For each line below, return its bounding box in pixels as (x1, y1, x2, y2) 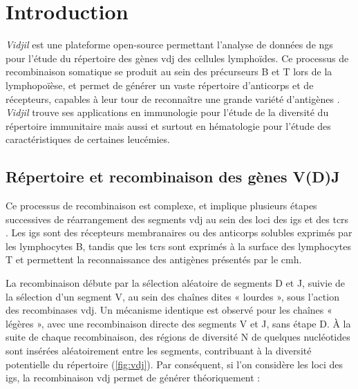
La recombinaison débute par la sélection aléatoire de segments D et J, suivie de (6, 276, 346, 290)
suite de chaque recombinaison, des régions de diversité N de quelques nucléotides (6, 330, 350, 344)
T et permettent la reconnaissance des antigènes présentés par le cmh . (6, 252, 302, 267)
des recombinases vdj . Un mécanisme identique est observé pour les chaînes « (6, 303, 332, 317)
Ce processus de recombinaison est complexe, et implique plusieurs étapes (6, 198, 317, 213)
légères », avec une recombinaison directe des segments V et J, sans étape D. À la (6, 316, 351, 330)
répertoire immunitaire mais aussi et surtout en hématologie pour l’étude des (6, 118, 331, 133)
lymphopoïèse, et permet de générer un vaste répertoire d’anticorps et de (6, 77, 314, 92)
